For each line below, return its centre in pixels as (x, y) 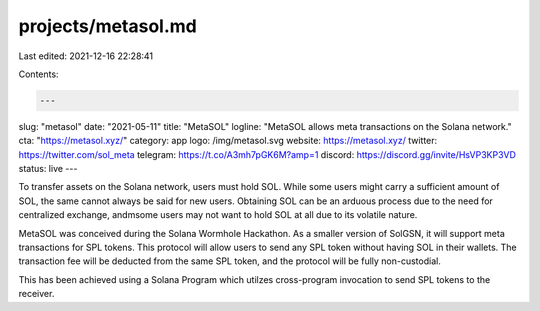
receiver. (36, 294)
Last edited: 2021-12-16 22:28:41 (86, 56)
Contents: (38, 74)
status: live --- (48, 169)
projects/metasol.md (107, 26)
